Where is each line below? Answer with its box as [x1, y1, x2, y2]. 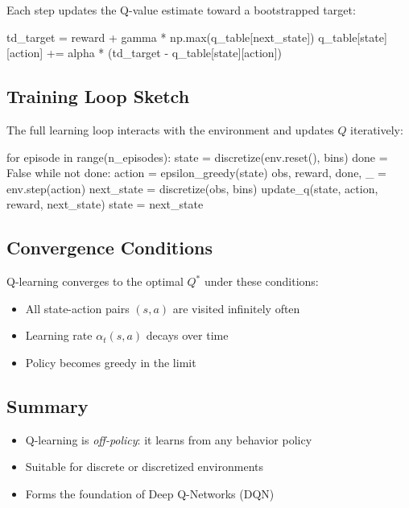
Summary [6, 393, 89, 418]
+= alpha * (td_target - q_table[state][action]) [46, 44, 282, 61]
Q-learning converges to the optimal [6, 273, 184, 290]
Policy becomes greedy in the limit [25, 353, 196, 370]
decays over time [146, 327, 229, 344]
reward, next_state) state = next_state [6, 196, 204, 213]
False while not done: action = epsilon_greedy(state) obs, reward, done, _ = [6, 164, 386, 181]
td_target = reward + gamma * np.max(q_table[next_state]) [6, 28, 315, 45]
